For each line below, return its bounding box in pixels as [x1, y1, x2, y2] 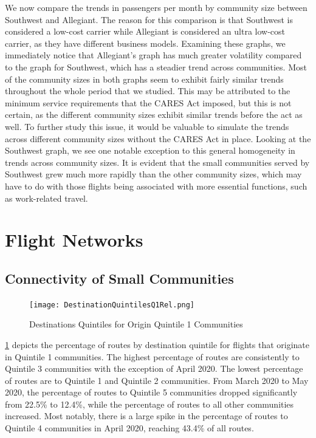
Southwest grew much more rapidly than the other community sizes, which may [5, 168, 302, 180]
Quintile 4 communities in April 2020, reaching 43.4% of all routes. [5, 422, 254, 434]
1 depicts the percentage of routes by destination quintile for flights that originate [5, 338, 309, 351]
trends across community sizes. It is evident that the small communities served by [5, 156, 310, 168]
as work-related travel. [5, 191, 88, 204]
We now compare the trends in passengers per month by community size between [5, 1, 307, 13]
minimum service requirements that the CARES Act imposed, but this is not [5, 96, 292, 109]
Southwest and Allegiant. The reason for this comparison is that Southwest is [5, 13, 293, 26]
